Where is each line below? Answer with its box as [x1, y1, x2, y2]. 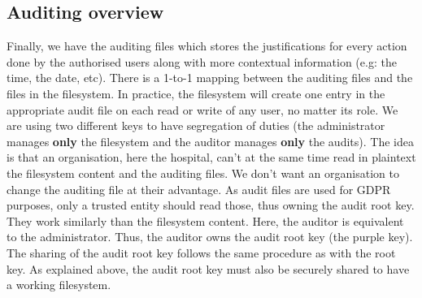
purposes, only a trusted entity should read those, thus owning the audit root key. [7, 197, 415, 214]
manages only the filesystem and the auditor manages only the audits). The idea [7, 132, 414, 149]
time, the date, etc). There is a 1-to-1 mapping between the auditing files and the [7, 69, 413, 86]
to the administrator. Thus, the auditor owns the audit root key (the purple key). [7, 228, 413, 245]
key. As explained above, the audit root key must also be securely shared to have [7, 260, 410, 277]
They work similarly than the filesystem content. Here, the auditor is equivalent [7, 212, 404, 229]
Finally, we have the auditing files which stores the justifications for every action [7, 37, 407, 54]
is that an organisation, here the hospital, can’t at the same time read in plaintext [7, 149, 416, 166]
